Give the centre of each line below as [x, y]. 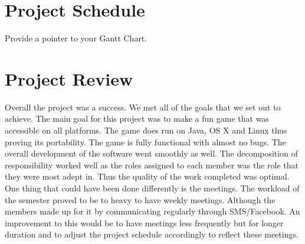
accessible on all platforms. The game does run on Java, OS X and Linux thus [146, 130]
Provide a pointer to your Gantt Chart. [76, 38]
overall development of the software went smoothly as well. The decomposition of [151, 153]
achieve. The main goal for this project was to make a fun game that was [137, 118]
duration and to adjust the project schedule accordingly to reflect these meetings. [152, 234]
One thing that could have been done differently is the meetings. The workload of [152, 188]
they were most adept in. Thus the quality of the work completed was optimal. [147, 176]
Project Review [69, 78]
